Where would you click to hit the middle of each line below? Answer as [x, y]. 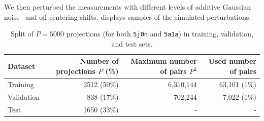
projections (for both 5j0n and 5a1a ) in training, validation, [160, 34]
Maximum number [164, 61]
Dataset [22, 66]
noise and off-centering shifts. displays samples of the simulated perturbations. [128, 16]
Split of [22, 34]
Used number [232, 61]
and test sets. [132, 43]
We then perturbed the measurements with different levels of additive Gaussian [127, 7]
